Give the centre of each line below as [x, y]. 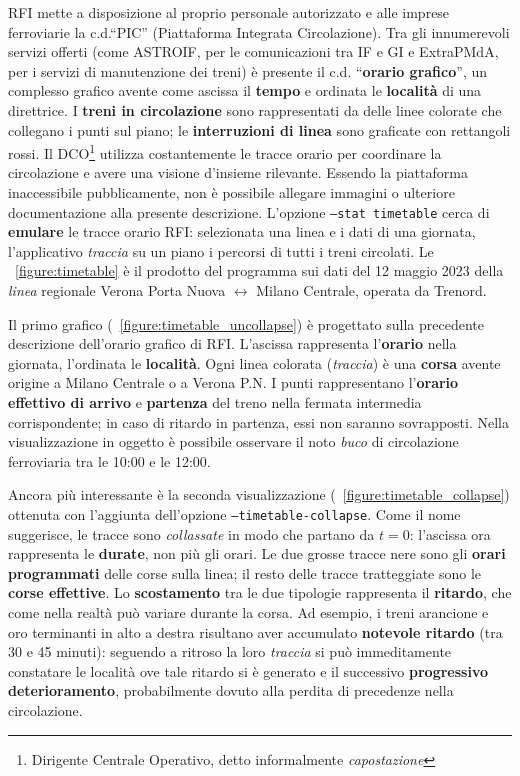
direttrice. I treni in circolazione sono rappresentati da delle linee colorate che [255, 109]
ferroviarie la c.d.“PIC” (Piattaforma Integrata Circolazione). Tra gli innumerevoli [259, 31]
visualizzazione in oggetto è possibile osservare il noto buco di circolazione [233, 441]
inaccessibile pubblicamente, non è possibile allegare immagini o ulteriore [231, 192]
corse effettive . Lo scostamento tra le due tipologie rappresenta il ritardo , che [260, 592]
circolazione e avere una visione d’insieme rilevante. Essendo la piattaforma [238, 172]
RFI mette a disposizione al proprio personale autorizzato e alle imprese [229, 12]
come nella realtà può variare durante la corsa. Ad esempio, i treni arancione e [248, 612]
